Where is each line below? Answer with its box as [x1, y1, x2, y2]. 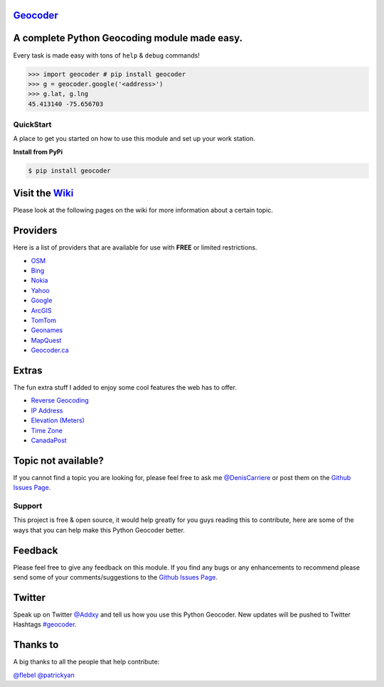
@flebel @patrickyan [13, 671, 75, 679]
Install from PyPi [13, 147, 63, 156]
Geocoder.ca [31, 346, 69, 355]
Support [13, 501, 43, 511]
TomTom [31, 316, 57, 324]
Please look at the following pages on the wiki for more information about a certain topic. [13, 206, 274, 215]
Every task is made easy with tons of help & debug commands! [13, 50, 201, 60]
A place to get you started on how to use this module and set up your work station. [13, 134, 256, 143]
